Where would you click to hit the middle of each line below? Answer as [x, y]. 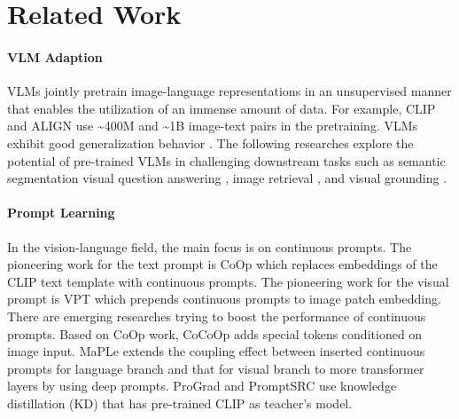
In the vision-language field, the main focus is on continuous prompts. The [210, 246]
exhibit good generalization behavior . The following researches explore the [210, 142]
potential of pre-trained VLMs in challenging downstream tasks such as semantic [226, 160]
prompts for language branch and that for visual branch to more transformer [216, 368]
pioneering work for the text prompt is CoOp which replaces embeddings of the [222, 264]
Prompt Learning [61, 213]
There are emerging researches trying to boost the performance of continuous [217, 316]
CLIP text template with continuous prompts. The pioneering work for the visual [228, 281]
